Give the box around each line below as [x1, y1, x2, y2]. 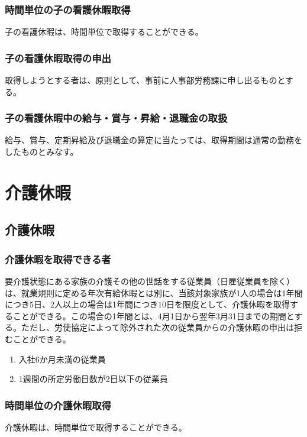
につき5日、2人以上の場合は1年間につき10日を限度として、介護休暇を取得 [5, 298, 290, 310]
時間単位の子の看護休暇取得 [5, 2, 131, 17]
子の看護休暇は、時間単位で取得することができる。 [5, 25, 203, 38]
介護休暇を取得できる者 [5, 251, 111, 266]
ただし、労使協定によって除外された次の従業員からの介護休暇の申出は [21, 321, 294, 334]
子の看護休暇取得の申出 [5, 50, 111, 65]
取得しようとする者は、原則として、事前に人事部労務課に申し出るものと [5, 74, 286, 86]
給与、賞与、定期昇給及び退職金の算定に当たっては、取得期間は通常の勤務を [5, 134, 303, 146]
